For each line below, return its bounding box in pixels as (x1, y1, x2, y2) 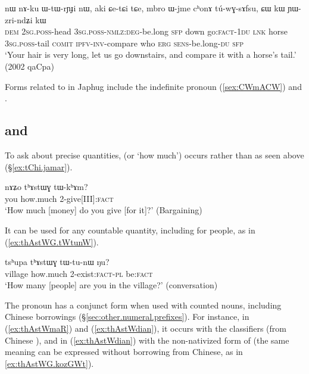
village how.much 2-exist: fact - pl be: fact (5, 267, 153, 279)
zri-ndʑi (5, 13, 33, 26)
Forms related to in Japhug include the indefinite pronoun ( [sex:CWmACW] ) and (5, 80, 302, 92)
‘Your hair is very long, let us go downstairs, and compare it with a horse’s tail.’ (5, 48, 296, 61)
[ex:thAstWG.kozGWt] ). (5, 357, 94, 369)
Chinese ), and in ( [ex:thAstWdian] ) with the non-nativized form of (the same (5, 334, 289, 346)
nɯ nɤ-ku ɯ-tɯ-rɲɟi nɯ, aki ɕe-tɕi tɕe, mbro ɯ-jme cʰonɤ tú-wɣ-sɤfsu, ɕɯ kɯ (5, 2, 285, 14)
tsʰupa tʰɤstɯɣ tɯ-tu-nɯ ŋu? (5, 255, 110, 268)
